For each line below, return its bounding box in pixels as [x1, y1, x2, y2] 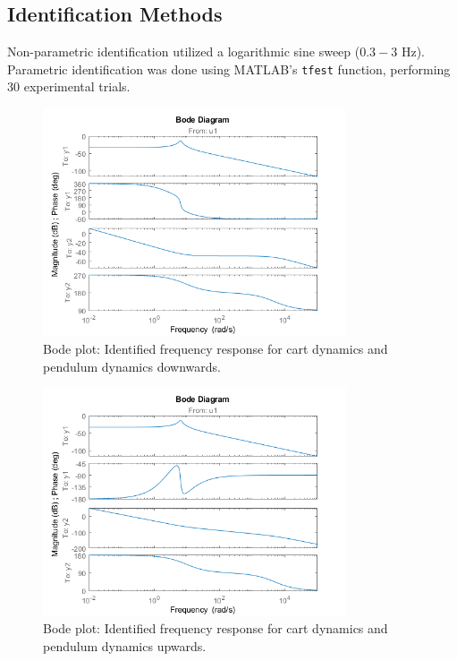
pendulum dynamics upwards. [43, 636, 207, 655]
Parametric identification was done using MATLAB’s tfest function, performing [7, 59, 451, 78]
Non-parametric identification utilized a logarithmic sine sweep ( [7, 42, 360, 61]
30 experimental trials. [7, 77, 131, 96]
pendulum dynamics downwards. [43, 356, 221, 375]
